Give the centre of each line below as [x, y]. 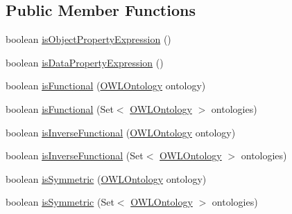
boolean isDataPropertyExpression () [85, 62]
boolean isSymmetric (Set [60, 202]
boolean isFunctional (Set [60, 108]
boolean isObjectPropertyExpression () [88, 39]
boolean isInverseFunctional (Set [75, 155]
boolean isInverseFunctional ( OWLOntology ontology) [121, 132]
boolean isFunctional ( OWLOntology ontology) [106, 86]
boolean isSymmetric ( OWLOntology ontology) [106, 178]
